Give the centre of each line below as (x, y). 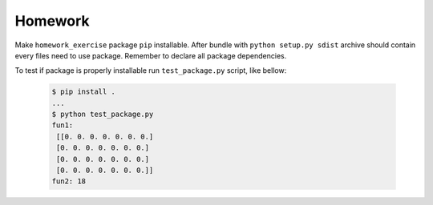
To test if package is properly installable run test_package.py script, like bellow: (151, 70)
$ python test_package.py (103, 115)
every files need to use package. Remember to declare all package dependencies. (151, 55)
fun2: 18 (69, 181)
